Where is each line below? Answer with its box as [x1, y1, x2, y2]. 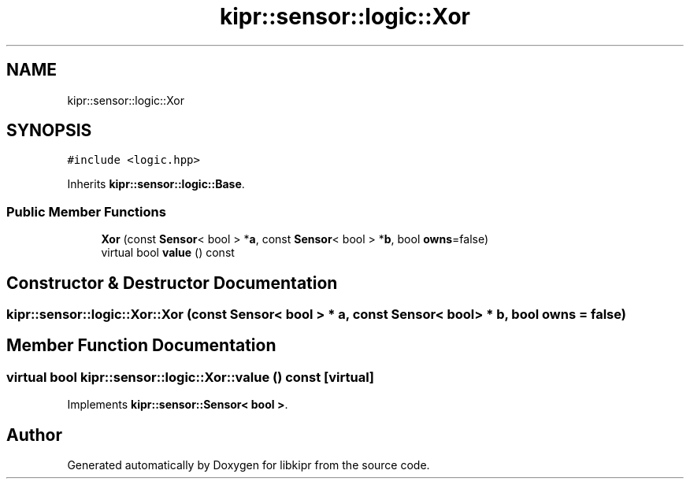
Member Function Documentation [6, 335, 276, 356]
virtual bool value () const [101, 246, 235, 260]
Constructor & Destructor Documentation [6, 272, 338, 293]
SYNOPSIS [6, 120, 92, 141]
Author [6, 424, 62, 445]
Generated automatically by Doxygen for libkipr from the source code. [67, 458, 430, 472]
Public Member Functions [6, 203, 166, 220]
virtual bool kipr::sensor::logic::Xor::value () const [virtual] [6, 368, 375, 385]
